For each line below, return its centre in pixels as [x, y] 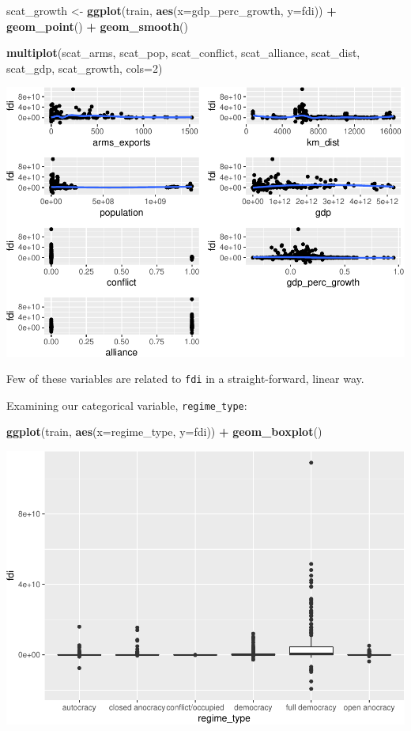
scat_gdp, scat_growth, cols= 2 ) [85, 68]
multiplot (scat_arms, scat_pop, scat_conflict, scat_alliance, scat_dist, [183, 53]
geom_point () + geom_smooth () [97, 26]
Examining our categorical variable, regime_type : [127, 405]
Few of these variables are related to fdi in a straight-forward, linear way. [185, 379]
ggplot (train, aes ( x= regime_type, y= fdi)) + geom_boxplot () [164, 432]
